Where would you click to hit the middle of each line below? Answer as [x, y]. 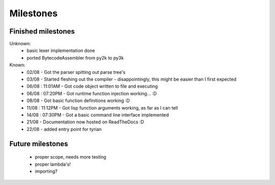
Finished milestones [42, 31]
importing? [46, 171]
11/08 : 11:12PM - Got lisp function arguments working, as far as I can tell [102, 108]
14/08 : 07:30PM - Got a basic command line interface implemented [98, 115]
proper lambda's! [53, 164]
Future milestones [39, 143]
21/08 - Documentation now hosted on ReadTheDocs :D [86, 122]
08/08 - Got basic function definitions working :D [78, 101]
